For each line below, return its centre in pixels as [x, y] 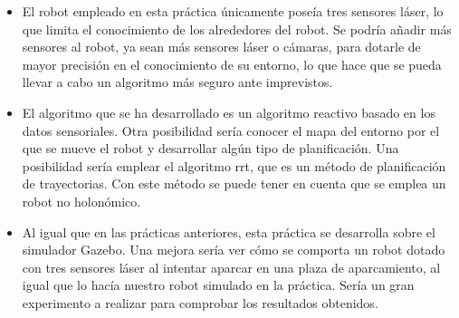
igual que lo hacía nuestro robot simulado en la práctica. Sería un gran [218, 285]
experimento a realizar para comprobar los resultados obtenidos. [200, 302]
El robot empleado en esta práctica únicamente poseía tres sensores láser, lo [233, 11]
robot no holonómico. [81, 201]
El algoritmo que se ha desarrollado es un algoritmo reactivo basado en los [229, 112]
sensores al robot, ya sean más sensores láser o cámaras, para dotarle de [221, 47]
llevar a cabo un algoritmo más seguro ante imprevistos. [177, 82]
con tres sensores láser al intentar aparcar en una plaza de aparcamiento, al [231, 267]
